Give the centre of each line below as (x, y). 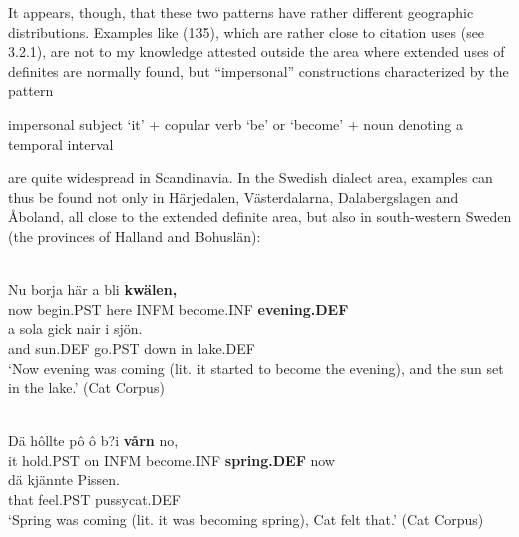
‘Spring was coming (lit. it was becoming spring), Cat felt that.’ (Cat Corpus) (246, 518)
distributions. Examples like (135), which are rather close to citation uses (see (246, 31)
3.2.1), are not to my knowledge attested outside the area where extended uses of (256, 51)
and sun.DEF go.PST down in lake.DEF (131, 347)
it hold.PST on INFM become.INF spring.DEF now (171, 459)
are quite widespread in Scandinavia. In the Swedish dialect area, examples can (250, 177)
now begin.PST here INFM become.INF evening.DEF (178, 308)
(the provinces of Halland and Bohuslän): (134, 235)
